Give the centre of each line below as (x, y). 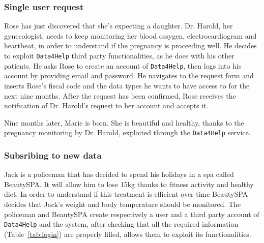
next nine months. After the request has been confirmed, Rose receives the (120, 95)
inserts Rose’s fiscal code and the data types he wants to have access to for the (127, 85)
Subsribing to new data (53, 155)
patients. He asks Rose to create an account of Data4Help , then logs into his (123, 65)
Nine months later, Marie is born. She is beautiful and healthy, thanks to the (124, 122)
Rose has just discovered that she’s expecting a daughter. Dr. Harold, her (119, 26)
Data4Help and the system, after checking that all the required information (121, 224)
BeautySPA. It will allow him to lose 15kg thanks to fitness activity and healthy (129, 184)
